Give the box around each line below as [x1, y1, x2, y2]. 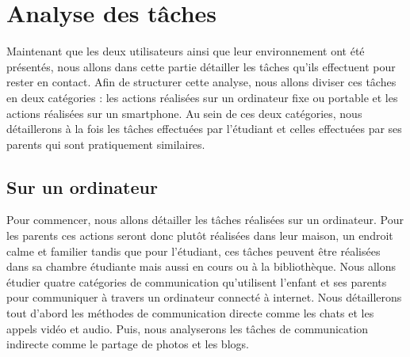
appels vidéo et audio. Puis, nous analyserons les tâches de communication [6, 320, 369, 336]
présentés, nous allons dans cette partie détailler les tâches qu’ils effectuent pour [6, 58, 396, 74]
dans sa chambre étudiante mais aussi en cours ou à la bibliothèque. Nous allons [6, 258, 397, 275]
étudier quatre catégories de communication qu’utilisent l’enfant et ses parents [6, 273, 387, 290]
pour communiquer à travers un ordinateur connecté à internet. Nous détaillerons [6, 289, 402, 306]
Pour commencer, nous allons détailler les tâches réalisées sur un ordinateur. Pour [6, 211, 404, 228]
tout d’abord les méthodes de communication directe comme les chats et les [6, 305, 374, 321]
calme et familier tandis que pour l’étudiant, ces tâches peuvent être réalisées [6, 242, 381, 259]
